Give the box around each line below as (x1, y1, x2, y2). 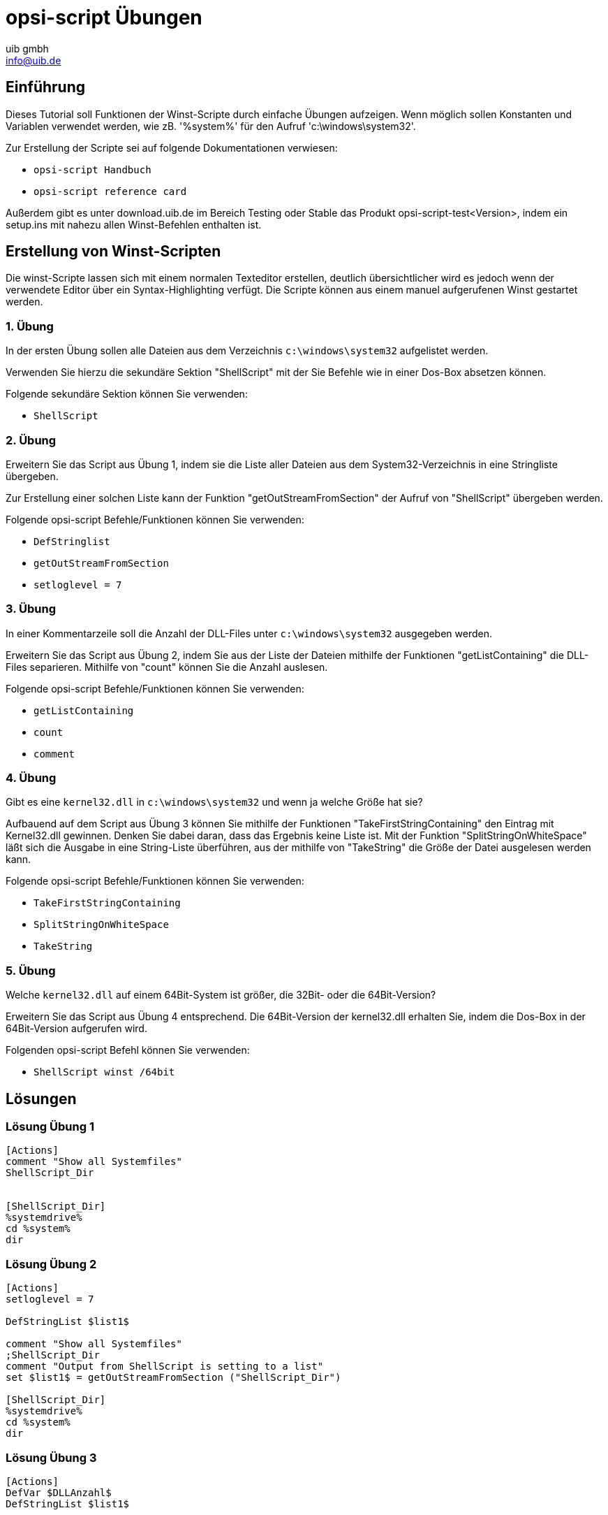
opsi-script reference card (34, 185, 187, 197)
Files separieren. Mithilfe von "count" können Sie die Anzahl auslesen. (6, 660, 328, 673)
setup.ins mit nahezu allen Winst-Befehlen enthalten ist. (6, 218, 262, 231)
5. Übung (6, 963, 56, 978)
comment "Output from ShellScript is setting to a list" (6, 1361, 324, 1372)
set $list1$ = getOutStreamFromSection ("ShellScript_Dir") (6, 1372, 341, 1384)
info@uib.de (6, 54, 61, 66)
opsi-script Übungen (6, 6, 202, 29)
